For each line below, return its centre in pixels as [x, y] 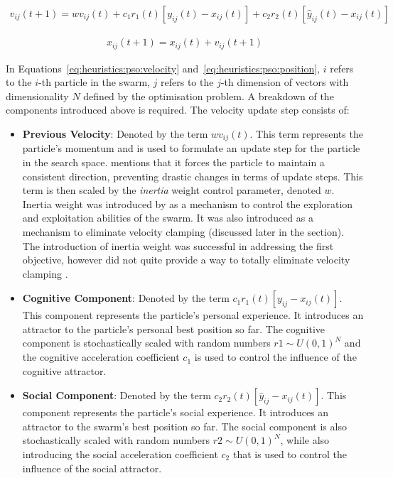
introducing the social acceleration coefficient [120, 454]
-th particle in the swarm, [94, 82]
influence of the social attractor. [92, 468]
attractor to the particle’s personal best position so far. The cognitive [174, 328]
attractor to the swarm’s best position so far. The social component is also [184, 426]
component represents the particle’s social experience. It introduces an [176, 412]
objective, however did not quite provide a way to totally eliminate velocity [186, 260]
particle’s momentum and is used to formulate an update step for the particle [191, 148]
